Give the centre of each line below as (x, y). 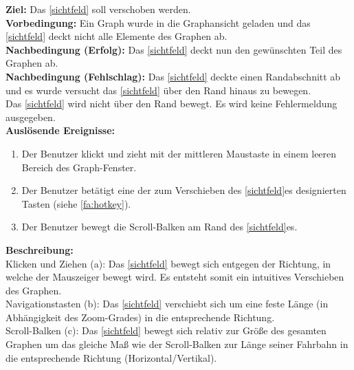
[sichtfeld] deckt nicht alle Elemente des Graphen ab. (117, 36)
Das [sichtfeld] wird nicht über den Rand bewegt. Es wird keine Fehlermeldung (172, 104)
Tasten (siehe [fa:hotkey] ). (76, 203)
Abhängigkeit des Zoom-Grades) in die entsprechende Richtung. (140, 317)
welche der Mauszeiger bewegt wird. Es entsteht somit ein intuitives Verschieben (175, 277)
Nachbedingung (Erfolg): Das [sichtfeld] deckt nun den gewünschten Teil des (174, 49)
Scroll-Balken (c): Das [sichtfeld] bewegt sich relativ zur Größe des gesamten (166, 330)
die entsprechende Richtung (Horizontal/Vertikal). (111, 357)
